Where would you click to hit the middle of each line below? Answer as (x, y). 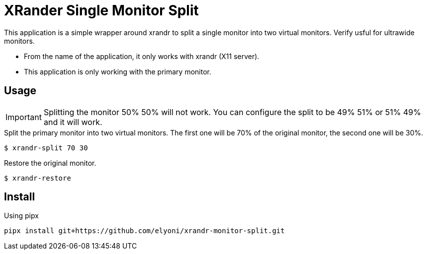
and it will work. (73, 122)
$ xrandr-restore (38, 178)
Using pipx (21, 216)
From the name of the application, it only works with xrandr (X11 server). (142, 56)
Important (24, 117)
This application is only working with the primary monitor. (118, 71)
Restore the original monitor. (50, 163)
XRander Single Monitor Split (101, 10)
